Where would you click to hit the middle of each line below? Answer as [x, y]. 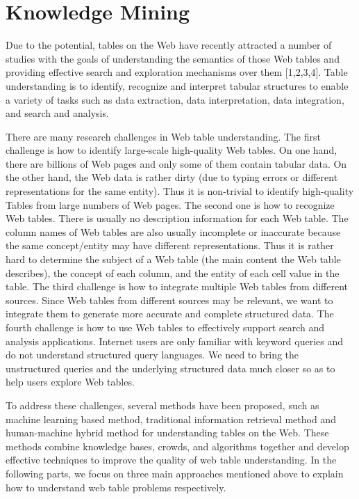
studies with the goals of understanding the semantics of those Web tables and [173, 58]
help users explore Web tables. [70, 382]
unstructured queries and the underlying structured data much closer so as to [170, 368]
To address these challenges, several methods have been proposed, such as [162, 405]
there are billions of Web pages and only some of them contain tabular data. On [176, 163]
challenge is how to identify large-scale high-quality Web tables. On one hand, [172, 150]
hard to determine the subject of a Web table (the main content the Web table [173, 259]
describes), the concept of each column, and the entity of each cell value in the [173, 272]
